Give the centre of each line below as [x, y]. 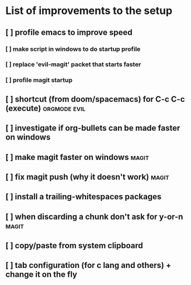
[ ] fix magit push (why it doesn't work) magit [87, 177]
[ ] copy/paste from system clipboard [74, 246]
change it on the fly [41, 275]
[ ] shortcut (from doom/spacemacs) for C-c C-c [95, 99]
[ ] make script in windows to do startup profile [73, 49]
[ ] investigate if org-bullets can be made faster [93, 128]
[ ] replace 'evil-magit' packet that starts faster [73, 64]
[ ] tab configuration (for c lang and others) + [88, 265]
